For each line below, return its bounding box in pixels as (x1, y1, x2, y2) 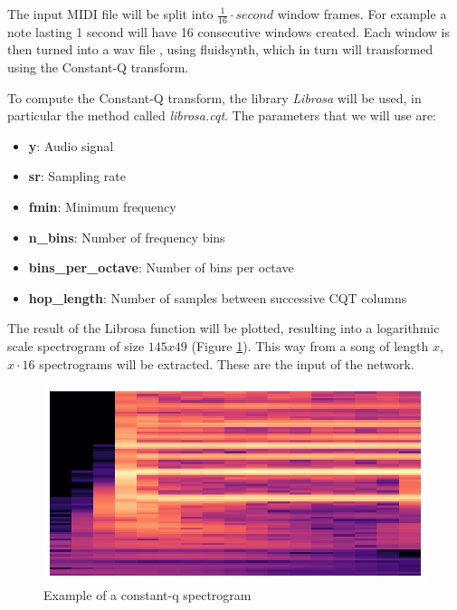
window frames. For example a (277, 5, 447, 23)
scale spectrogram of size (7, 336, 145, 355)
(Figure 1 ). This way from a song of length (191, 336, 429, 355)
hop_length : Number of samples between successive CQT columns (28, 288, 407, 307)
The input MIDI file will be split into (7, 5, 214, 23)
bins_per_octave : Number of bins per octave (28, 258, 294, 277)
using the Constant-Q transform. (7, 58, 189, 77)
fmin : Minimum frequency (28, 196, 176, 215)
